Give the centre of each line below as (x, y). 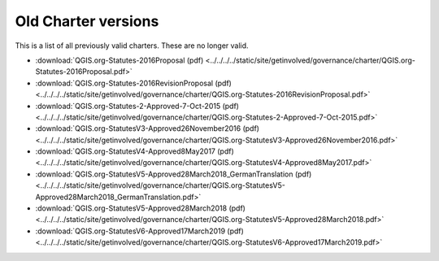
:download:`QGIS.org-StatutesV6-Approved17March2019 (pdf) (139, 231)
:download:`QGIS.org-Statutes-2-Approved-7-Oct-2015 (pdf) (137, 106)
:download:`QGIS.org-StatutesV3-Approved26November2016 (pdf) (148, 128)
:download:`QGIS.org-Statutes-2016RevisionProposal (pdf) (133, 83)
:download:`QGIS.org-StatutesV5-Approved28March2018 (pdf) (140, 208)
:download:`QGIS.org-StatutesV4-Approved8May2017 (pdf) (135, 151)
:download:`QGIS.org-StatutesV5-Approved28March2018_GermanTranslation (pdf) (174, 174)
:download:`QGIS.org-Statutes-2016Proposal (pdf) (120, 60)
